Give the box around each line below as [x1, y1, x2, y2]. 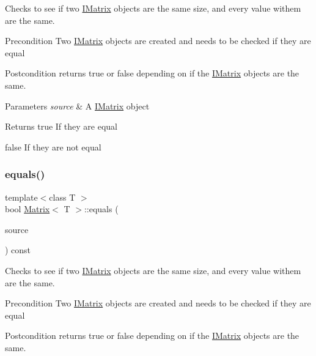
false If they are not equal [5, 140, 101, 153]
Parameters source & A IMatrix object [5, 99, 150, 112]
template [5, 190, 38, 203]
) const [5, 243, 31, 256]
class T [49, 190, 76, 203]
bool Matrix [5, 202, 50, 215]
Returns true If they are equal [5, 120, 117, 133]
